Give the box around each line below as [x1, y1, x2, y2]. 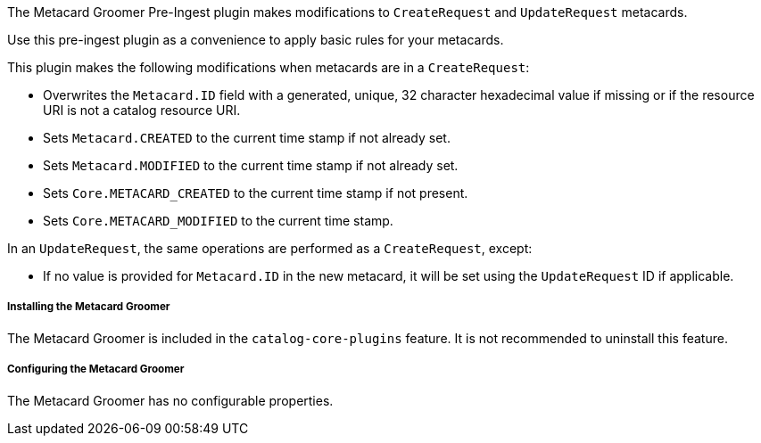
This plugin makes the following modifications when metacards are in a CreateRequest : [7, 60, 530, 75]
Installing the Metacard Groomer [7, 300, 170, 314]
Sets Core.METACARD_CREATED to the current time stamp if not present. [43, 185, 468, 201]
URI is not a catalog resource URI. [43, 103, 241, 118]
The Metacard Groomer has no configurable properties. [7, 392, 334, 408]
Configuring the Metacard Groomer [7, 363, 185, 376]
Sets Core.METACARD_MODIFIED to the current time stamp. [43, 213, 393, 228]
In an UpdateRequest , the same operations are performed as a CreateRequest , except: [7, 241, 533, 256]
